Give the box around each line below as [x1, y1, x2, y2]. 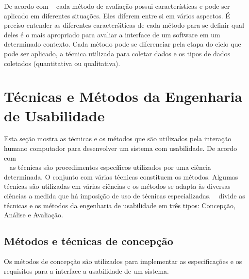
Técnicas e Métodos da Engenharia [4, 86, 243, 106]
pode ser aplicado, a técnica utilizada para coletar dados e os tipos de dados [4, 48, 230, 58]
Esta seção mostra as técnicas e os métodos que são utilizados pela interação [4, 133, 232, 144]
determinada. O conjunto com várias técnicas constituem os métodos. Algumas [4, 171, 238, 181]
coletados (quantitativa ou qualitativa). [4, 58, 120, 68]
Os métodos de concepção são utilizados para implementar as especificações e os [4, 256, 242, 266]
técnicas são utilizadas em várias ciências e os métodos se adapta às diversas [4, 181, 231, 191]
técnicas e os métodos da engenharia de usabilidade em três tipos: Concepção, [4, 200, 235, 210]
